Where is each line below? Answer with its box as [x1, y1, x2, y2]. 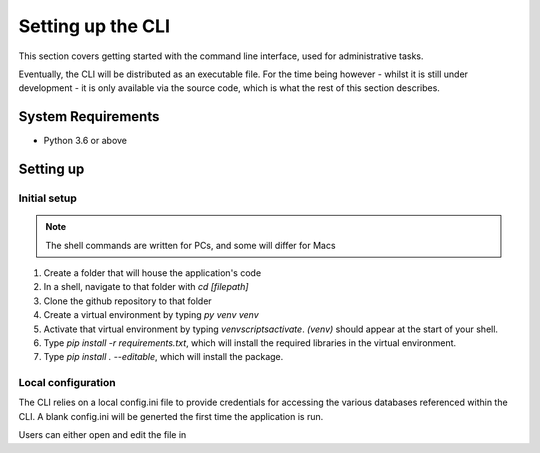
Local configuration [18, 376, 116, 390]
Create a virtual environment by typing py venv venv [43, 309, 259, 321]
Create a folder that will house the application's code [43, 266, 262, 279]
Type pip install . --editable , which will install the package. [43, 351, 284, 363]
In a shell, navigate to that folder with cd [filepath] [43, 281, 249, 293]
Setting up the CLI [18, 15, 170, 37]
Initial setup [18, 191, 77, 205]
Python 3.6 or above [43, 135, 128, 147]
